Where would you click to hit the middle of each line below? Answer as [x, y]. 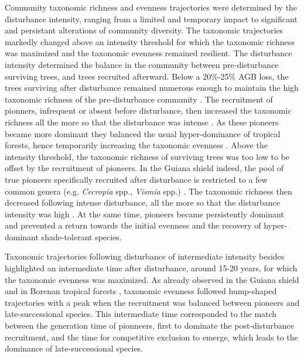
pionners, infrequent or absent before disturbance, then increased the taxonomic [148, 110]
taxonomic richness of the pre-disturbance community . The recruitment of [139, 99]
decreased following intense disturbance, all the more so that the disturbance [142, 202]
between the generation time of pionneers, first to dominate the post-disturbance [149, 325]
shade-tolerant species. [81, 236]
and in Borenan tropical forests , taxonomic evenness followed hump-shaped [141, 291]
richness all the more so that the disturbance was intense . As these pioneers [142, 122]
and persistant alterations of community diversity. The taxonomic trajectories [144, 30]
